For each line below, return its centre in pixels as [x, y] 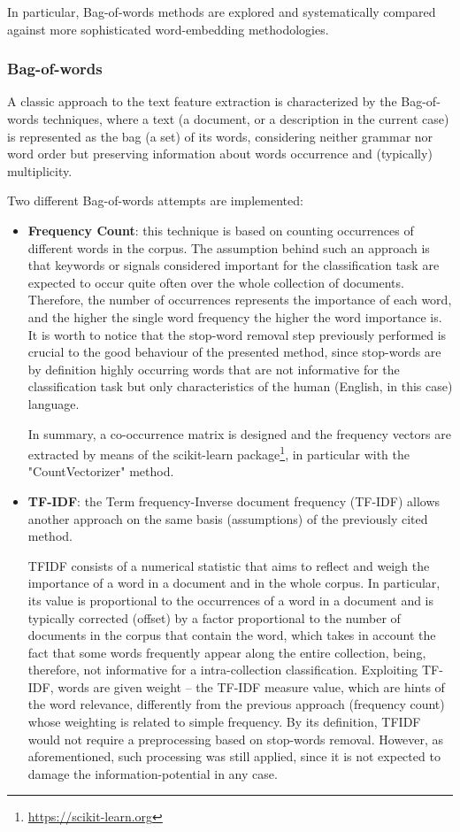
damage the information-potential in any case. [153, 773]
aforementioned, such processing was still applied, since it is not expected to [234, 756]
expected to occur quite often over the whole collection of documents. [216, 282]
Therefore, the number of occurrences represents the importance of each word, [240, 300]
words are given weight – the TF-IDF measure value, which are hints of [251, 686]
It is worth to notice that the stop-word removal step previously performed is [237, 334]
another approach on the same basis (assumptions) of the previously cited [228, 518]
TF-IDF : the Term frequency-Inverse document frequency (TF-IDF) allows [234, 501]
